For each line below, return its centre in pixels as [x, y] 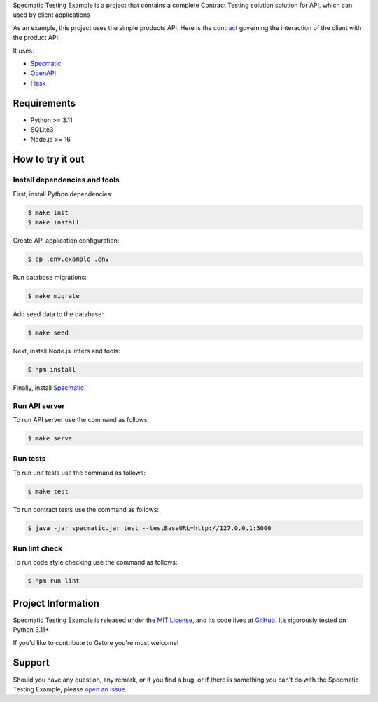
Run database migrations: [50, 277]
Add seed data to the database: [58, 314]
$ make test [48, 491]
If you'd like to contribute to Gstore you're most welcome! [96, 642]
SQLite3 [42, 130]
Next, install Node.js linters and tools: [66, 351]
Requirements [44, 103]
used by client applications [51, 15]
